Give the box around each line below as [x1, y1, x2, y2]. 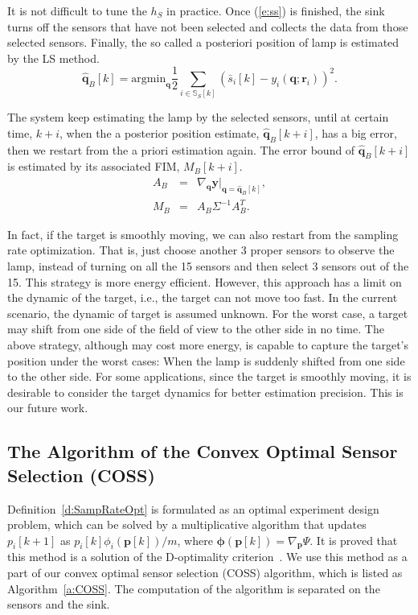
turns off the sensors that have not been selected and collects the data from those [7, 18, 408, 35]
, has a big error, [314, 124, 397, 141]
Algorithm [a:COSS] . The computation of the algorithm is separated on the [7, 580, 380, 596]
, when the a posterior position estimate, [59, 124, 260, 141]
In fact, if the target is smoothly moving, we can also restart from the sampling [7, 225, 399, 242]
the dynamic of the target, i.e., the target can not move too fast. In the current [7, 289, 398, 306]
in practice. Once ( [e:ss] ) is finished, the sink [166, 2, 385, 19]
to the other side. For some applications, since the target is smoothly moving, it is [7, 368, 412, 385]
